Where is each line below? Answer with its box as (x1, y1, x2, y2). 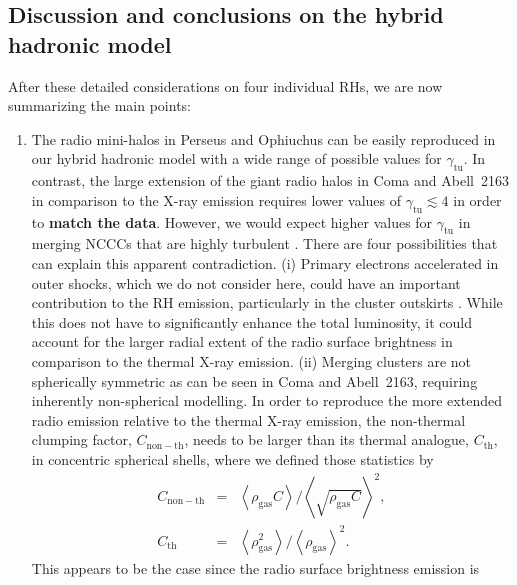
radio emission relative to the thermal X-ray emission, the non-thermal (31, 409, 466, 430)
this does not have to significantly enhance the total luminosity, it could (31, 311, 472, 332)
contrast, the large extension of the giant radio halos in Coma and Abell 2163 (31, 170, 509, 191)
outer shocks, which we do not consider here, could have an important (31, 272, 461, 293)
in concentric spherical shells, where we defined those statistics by (31, 448, 434, 469)
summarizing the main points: (8, 95, 191, 116)
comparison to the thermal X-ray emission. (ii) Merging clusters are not (31, 350, 472, 371)
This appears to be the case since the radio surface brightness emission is (31, 557, 480, 578)
